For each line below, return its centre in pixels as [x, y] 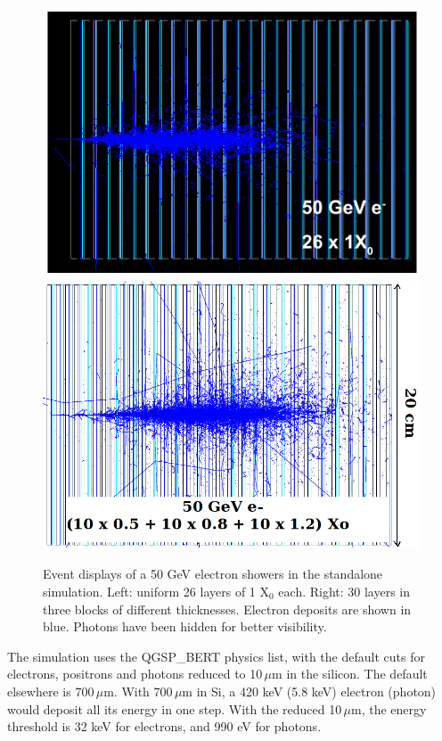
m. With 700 [138, 691]
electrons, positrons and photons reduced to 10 [135, 674]
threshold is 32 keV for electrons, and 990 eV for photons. [164, 726]
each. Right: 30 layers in [344, 592]
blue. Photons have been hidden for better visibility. [185, 626]
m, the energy [389, 708]
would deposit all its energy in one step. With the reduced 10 [175, 708]
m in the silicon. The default [350, 674]
